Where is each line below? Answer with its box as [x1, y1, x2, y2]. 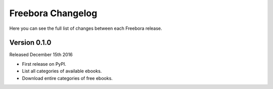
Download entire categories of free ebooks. [22, 75, 113, 81]
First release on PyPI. [22, 61, 67, 67]
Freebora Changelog [9, 8, 98, 19]
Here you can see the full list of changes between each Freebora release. [9, 25, 162, 31]
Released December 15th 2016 [9, 52, 73, 58]
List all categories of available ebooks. [22, 68, 102, 74]
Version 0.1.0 [9, 38, 52, 47]
